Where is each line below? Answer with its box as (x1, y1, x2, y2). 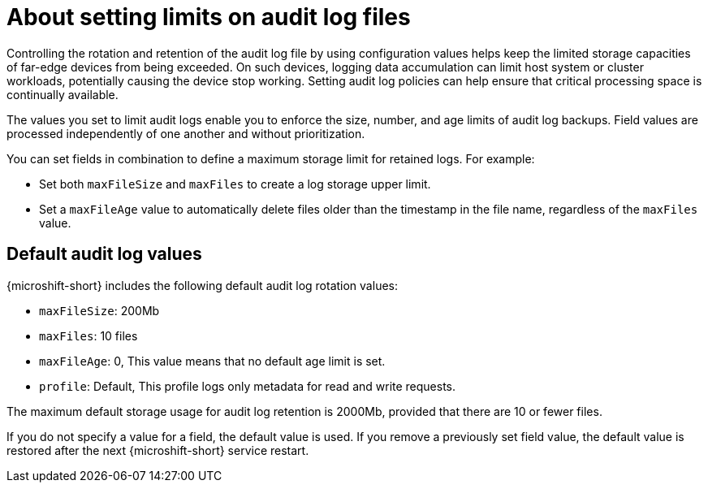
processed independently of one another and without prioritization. (6, 126, 365, 141)
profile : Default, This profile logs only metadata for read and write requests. (39, 379, 456, 393)
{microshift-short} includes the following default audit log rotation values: (6, 278, 398, 292)
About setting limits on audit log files (6, 3, 411, 31)
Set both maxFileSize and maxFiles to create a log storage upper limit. (39, 176, 431, 191)
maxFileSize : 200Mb (39, 303, 160, 318)
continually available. (6, 87, 119, 102)
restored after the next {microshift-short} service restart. (6, 443, 309, 457)
